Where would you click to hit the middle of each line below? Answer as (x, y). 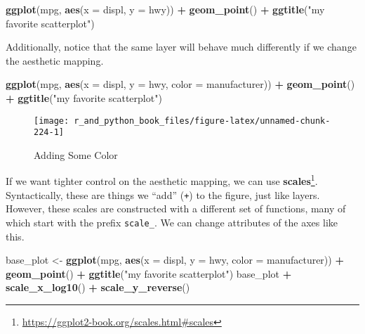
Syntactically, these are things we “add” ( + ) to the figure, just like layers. (163, 194)
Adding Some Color (76, 154)
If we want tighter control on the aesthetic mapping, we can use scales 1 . (162, 180)
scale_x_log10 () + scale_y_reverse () (98, 287)
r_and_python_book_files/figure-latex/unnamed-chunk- (202, 121)
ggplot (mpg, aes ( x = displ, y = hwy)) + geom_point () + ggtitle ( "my (165, 9)
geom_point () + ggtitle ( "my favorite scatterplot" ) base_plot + (149, 273)
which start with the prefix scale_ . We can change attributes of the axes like (172, 222)
